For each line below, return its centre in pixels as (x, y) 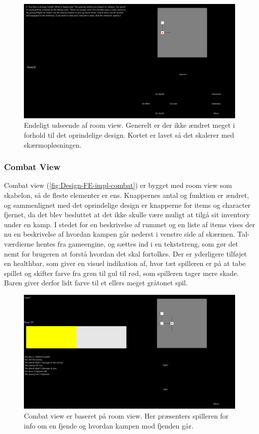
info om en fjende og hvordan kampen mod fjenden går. (109, 425)
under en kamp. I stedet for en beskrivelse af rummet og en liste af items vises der (129, 224)
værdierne (19, 243)
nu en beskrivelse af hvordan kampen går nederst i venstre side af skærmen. (120, 234)
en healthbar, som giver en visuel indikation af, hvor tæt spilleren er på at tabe (125, 263)
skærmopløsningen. (53, 144)
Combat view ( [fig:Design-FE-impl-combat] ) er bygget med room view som (118, 185)
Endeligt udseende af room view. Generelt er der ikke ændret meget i (129, 125)
